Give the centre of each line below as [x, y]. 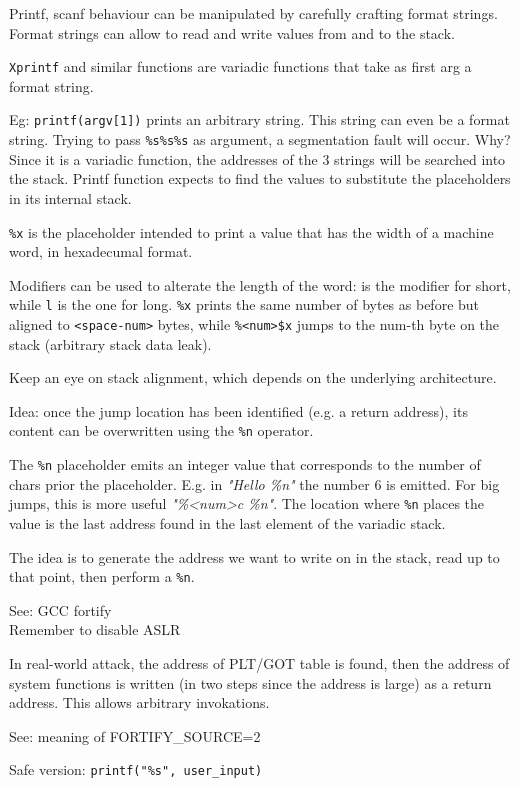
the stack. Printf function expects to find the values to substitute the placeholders [260, 178]
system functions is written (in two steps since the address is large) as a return [250, 682]
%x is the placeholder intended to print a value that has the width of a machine [251, 231]
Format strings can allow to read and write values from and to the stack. [232, 32]
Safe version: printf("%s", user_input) [136, 769]
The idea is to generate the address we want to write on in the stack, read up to [254, 556]
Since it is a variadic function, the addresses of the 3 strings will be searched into [257, 158]
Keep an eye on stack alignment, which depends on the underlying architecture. [253, 377]
